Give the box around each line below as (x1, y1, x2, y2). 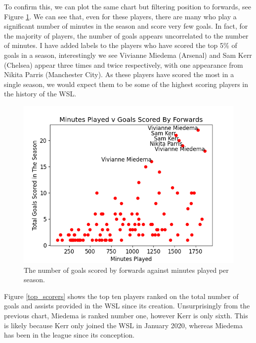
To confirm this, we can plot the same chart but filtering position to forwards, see (4, 1, 251, 11)
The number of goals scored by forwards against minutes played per (24, 264, 229, 275)
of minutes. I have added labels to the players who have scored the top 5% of (4, 40, 237, 50)
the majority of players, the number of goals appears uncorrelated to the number (4, 30, 249, 41)
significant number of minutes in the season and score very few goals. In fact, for (4, 21, 248, 31)
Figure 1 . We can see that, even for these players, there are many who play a (4, 11, 237, 21)
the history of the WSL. (4, 88, 77, 99)
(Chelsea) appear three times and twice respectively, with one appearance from (4, 59, 243, 70)
